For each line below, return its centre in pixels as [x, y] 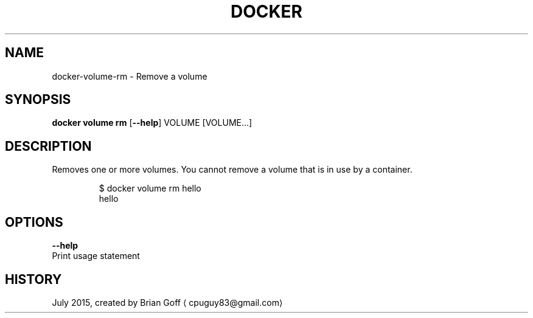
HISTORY [33, 279]
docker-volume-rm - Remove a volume [130, 76]
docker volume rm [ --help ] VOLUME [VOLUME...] [152, 123]
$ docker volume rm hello [150, 188]
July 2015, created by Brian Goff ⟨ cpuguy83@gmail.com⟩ [167, 302]
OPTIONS [34, 222]
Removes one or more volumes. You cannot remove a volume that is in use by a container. [232, 170]
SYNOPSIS [38, 100]
